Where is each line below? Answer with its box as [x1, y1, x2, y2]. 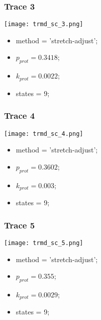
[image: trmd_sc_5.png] [4, 239, 83, 247]
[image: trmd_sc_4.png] [4, 130, 83, 137]
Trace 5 [4, 218, 35, 231]
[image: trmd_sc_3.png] [4, 21, 83, 28]
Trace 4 [4, 109, 35, 122]
